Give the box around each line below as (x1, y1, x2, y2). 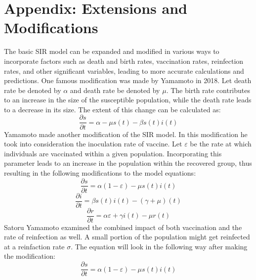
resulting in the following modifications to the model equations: (4, 167, 196, 178)
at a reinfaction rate (4, 241, 65, 251)
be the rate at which (190, 139, 252, 149)
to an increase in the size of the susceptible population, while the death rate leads (4, 94, 252, 105)
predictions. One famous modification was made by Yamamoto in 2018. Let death (4, 75, 252, 86)
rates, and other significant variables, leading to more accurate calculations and (4, 65, 244, 76)
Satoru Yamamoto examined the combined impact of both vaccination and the (4, 222, 242, 232)
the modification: (4, 251, 55, 261)
